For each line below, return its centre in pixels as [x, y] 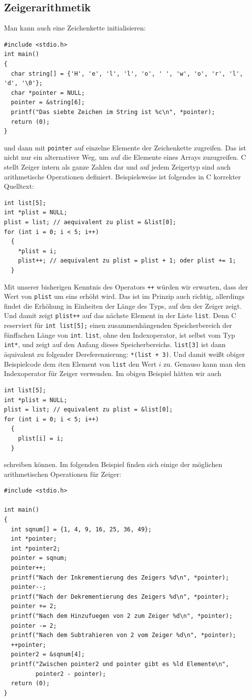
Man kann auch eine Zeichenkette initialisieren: [75, 28]
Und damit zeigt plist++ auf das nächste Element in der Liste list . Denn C [120, 315]
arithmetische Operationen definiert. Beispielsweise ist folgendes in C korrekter [123, 176]
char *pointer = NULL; [48, 93]
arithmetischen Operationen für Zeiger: [63, 474]
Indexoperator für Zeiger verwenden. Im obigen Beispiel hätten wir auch [113, 373]
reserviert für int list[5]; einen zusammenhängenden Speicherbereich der [118, 325]
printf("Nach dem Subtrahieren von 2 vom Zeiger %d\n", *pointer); [124, 635]
